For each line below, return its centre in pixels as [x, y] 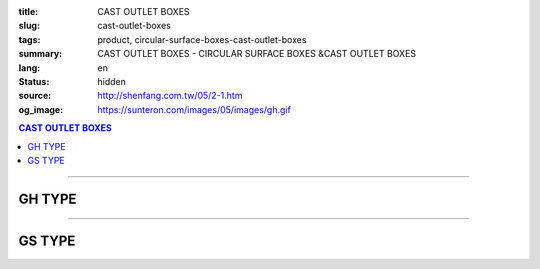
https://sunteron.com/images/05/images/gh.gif [194, 109]
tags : [29, 39]
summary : [40, 54]
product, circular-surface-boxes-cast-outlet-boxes [202, 39]
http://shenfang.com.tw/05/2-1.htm [170, 96]
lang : [29, 67]
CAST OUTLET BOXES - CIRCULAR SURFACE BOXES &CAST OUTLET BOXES [257, 54]
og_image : [41, 109]
